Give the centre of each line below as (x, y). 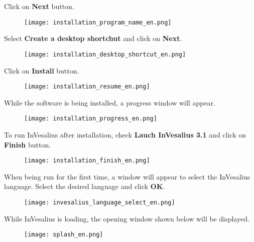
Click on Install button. (42, 70)
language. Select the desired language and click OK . (85, 186)
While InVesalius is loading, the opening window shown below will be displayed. (127, 218)
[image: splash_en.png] (64, 235)
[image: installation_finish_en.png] (87, 161)
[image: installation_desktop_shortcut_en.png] (105, 54)
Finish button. (28, 144)
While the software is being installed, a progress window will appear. (110, 102)
